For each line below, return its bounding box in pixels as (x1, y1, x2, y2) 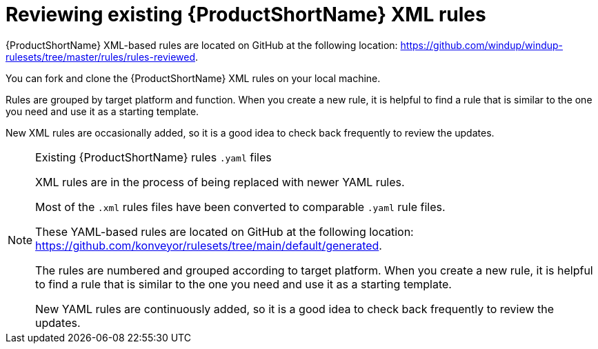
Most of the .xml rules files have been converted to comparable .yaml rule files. (35, 199, 446, 214)
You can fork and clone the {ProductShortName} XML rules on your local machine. (6, 72, 381, 84)
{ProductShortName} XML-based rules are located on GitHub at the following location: (6, 39, 398, 51)
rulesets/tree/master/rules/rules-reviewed (6, 50, 195, 63)
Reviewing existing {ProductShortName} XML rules (6, 3, 486, 26)
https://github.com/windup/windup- (400, 39, 564, 51)
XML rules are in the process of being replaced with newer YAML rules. (35, 174, 405, 189)
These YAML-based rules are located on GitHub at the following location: (35, 224, 414, 239)
